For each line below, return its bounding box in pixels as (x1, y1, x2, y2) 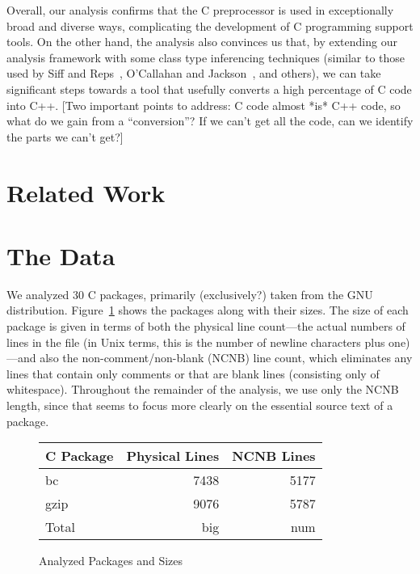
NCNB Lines (232, 446, 316, 466)
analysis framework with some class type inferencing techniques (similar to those (6, 49, 405, 65)
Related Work (6, 175, 166, 209)
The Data (6, 238, 115, 272)
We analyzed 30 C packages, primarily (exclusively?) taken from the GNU (6, 285, 373, 302)
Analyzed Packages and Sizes (39, 552, 183, 569)
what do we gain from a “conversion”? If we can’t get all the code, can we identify (6, 112, 414, 129)
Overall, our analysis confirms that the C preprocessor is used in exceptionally (6, 2, 394, 18)
